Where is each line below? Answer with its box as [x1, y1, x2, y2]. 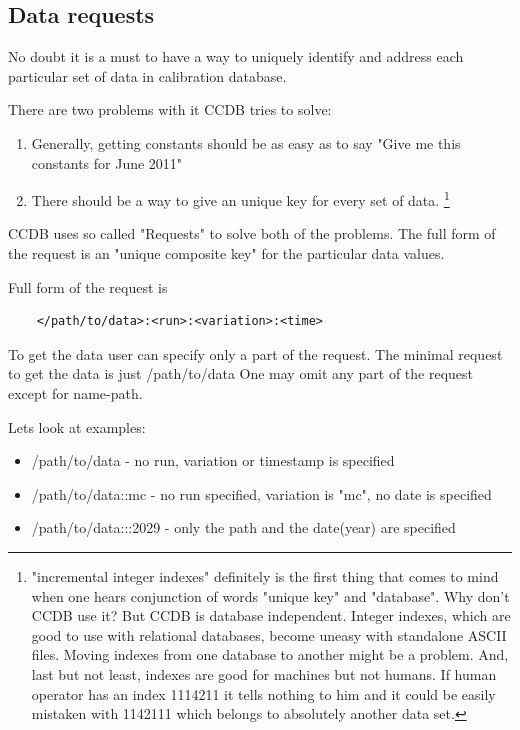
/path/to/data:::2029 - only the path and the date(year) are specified [31, 517, 456, 538]
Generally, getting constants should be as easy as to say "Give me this [31, 132, 461, 153]
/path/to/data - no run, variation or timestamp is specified [31, 450, 395, 471]
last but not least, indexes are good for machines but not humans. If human [31, 663, 497, 684]
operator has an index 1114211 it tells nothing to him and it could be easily [31, 683, 496, 704]
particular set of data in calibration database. [8, 65, 287, 86]
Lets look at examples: [8, 416, 146, 437]
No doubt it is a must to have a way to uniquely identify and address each [8, 46, 464, 67]
